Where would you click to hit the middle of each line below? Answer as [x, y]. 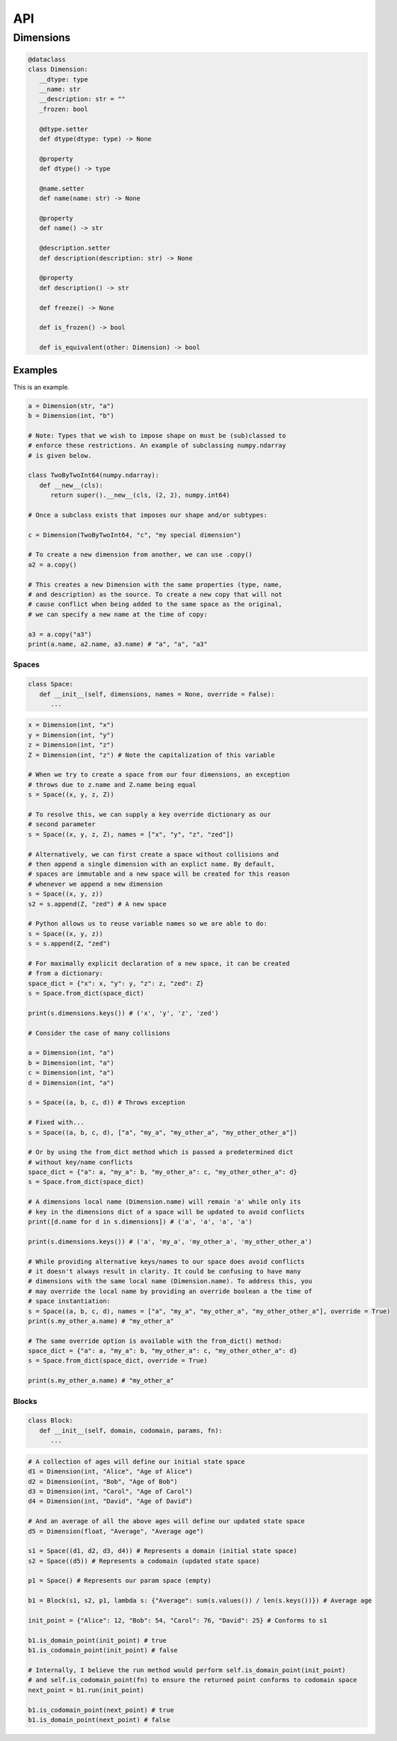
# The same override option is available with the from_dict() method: [155, 1341]
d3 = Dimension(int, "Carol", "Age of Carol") [110, 1491]
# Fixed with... [56, 1122]
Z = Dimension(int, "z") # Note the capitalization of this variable [151, 755]
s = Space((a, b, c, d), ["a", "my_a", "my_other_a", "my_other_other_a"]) [163, 1132]
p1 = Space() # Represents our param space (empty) [120, 1581]
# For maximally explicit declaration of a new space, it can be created [159, 963]
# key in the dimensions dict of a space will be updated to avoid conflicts [166, 1212]
